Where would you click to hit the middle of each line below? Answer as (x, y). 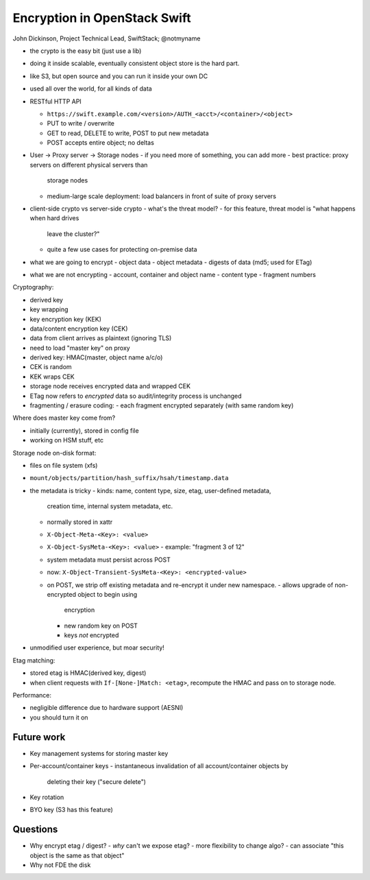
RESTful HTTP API (56, 101)
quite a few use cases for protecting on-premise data (122, 250)
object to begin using (108, 594)
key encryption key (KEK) (66, 319)
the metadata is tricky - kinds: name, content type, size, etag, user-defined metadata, (150, 490)
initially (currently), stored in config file (85, 430)
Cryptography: (33, 287)
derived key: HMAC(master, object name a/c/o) (96, 357)
